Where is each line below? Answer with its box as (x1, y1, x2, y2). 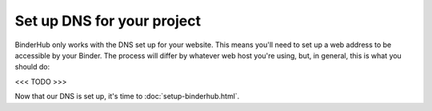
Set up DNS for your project (14, 12, 202, 30)
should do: (14, 62, 50, 72)
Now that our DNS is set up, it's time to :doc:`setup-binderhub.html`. (14, 92, 240, 101)
